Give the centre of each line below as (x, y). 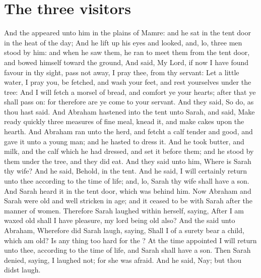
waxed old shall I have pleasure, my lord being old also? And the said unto (120, 220)
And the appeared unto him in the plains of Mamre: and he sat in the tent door (127, 33)
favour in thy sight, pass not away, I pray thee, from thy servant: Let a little (122, 72)
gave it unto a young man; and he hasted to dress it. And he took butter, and (124, 141)
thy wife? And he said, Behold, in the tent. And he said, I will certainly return (125, 171)
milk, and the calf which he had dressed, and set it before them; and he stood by (129, 151)
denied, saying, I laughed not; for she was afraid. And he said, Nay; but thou (123, 260)
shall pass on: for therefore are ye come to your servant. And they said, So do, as (129, 102)
